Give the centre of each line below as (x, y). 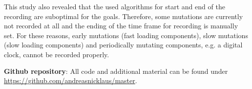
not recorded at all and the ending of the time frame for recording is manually (121, 26)
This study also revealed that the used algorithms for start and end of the (115, 6)
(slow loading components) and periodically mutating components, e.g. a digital (123, 45)
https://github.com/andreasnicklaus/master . (71, 80)
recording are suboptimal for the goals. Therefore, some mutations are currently (124, 16)
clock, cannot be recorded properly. (57, 54)
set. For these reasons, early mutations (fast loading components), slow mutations (126, 35)
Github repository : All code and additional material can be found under (116, 71)
